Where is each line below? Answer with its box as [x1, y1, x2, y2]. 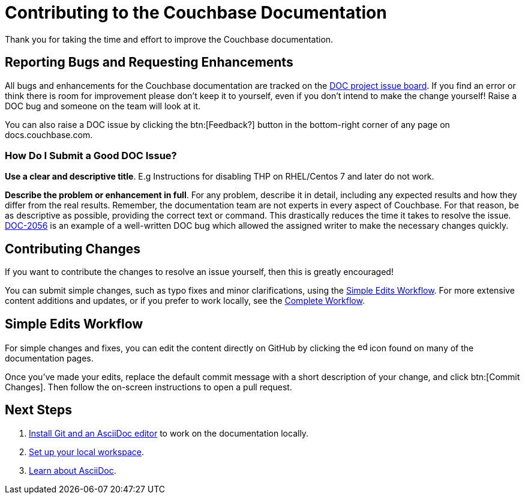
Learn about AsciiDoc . [29, 465, 116, 476]
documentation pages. [5, 353, 94, 364]
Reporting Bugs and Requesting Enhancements [5, 55, 293, 70]
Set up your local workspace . [29, 446, 144, 457]
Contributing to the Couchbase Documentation [5, 2, 387, 23]
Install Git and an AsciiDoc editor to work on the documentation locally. [29, 428, 309, 438]
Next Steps [5, 402, 72, 418]
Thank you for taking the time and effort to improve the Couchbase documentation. [5, 34, 334, 44]
